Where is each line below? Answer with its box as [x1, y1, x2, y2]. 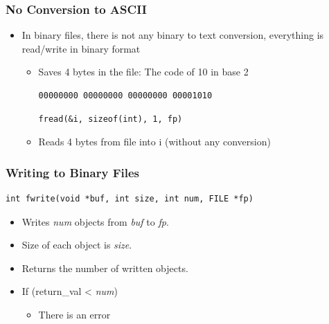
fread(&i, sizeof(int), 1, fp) [38, 114, 183, 124]
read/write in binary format [21, 41, 141, 55]
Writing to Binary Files [6, 163, 139, 181]
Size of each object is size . [21, 237, 132, 252]
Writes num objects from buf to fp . [21, 214, 169, 228]
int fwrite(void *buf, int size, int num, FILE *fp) [6, 194, 254, 204]
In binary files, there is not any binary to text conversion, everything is [21, 28, 324, 42]
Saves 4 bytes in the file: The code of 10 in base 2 [38, 64, 249, 79]
